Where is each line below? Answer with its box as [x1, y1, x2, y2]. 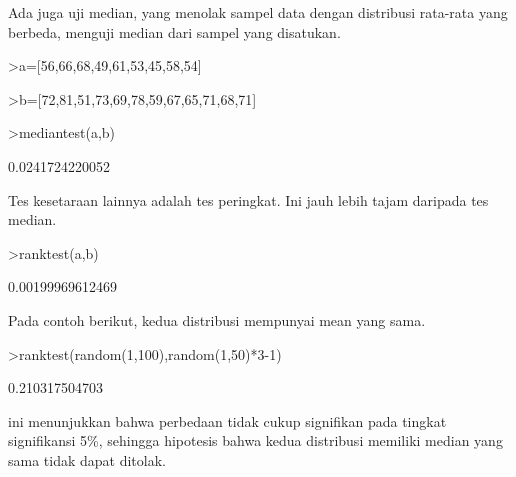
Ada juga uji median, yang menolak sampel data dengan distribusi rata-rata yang [8, 2, 508, 22]
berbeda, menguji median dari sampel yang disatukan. [8, 21, 341, 42]
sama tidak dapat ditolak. [8, 449, 166, 470]
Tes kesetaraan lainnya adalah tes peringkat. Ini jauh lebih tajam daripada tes [8, 189, 489, 210]
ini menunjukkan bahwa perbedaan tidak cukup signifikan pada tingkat [8, 410, 447, 431]
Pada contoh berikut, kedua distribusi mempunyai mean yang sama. [8, 309, 426, 330]
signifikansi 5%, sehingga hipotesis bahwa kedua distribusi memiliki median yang [8, 430, 503, 451]
